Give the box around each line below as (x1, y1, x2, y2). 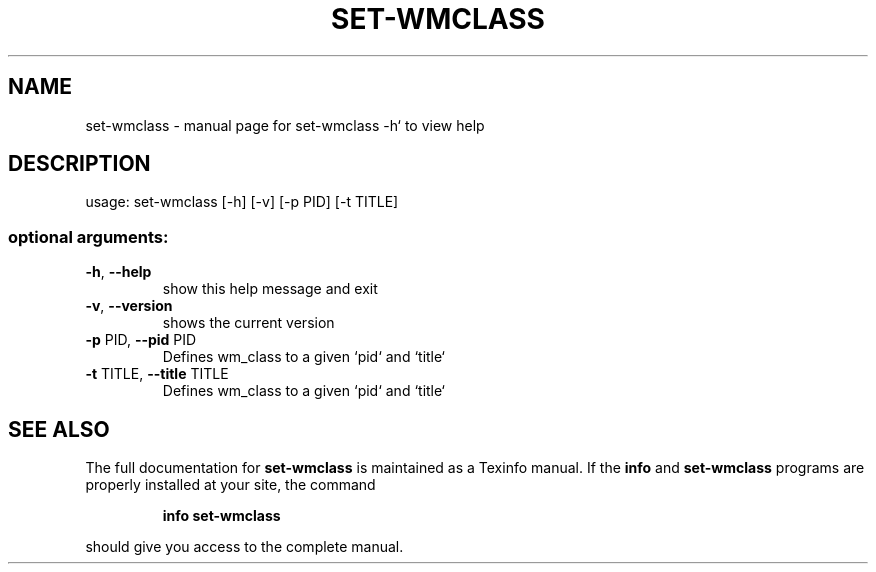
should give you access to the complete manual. (85, 538, 404, 556)
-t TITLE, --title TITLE (85, 365, 229, 383)
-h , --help (85, 263, 152, 281)
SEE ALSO (8, 416, 110, 442)
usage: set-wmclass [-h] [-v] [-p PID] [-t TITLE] (85, 193, 399, 211)
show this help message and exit (162, 280, 378, 298)
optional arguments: (8, 226, 169, 247)
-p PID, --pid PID (85, 331, 197, 349)
